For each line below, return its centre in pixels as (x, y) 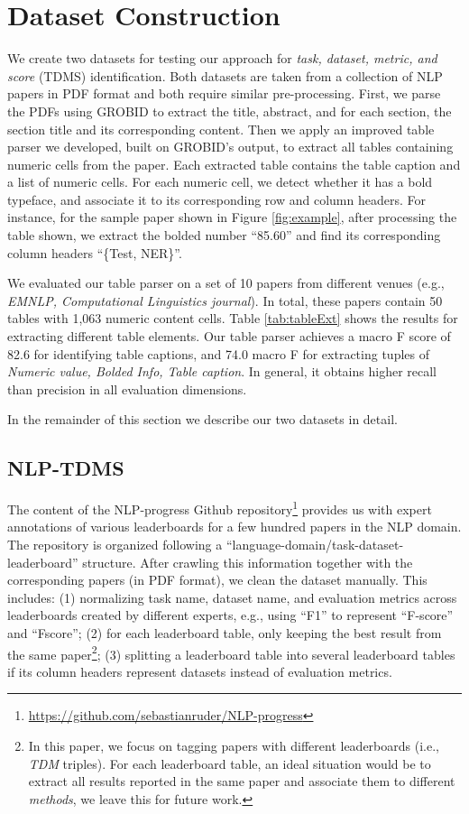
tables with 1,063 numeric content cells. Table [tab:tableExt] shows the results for (233, 318)
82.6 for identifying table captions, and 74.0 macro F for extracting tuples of (218, 353)
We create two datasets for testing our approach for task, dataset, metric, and (222, 58)
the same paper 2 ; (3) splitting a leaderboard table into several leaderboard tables (231, 652)
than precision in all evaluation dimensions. (127, 388)
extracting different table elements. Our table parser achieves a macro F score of (229, 336)
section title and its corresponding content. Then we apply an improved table (221, 129)
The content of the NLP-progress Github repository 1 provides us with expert (220, 508)
